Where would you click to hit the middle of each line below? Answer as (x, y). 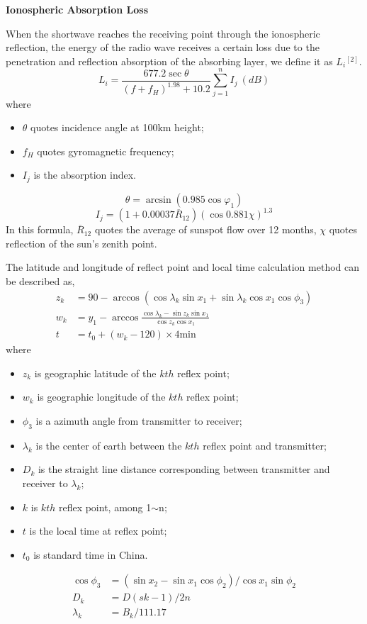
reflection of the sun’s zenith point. (81, 243)
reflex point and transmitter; (265, 445)
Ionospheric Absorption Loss (77, 9)
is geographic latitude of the (95, 373)
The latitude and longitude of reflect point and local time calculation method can (183, 267)
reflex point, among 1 (105, 507)
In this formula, (40, 229)
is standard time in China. (91, 554)
